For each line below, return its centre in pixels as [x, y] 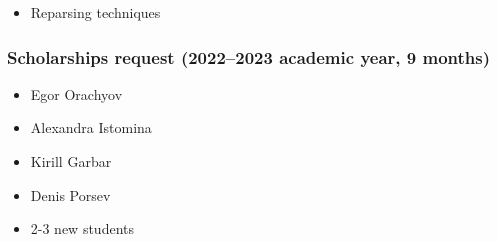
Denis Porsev [70, 194]
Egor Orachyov [76, 93]
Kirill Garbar [71, 161]
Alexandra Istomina [91, 127]
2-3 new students [82, 228]
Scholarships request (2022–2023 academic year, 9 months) [248, 56]
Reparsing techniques [95, 12]
